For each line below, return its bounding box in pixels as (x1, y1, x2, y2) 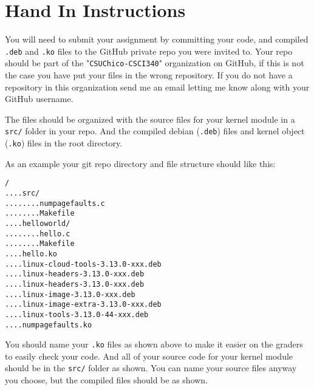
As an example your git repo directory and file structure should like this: (5, 157, 276, 169)
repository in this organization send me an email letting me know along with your (5, 80, 310, 93)
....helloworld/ (5, 219, 70, 228)
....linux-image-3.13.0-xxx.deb (5, 290, 135, 299)
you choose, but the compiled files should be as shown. (5, 374, 208, 386)
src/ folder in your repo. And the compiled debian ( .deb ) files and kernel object (5, 125, 305, 137)
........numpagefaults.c (5, 199, 105, 208)
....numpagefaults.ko (5, 320, 92, 329)
